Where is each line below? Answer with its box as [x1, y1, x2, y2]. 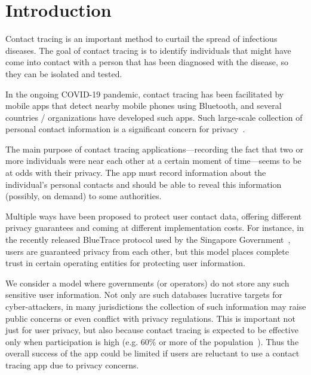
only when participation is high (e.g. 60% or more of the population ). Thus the [5, 335, 299, 347]
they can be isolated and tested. [5, 67, 122, 80]
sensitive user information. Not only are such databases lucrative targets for [5, 288, 282, 301]
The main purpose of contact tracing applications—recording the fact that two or [5, 142, 303, 155]
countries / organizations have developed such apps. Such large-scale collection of [5, 111, 303, 123]
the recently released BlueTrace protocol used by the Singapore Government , [5, 233, 291, 246]
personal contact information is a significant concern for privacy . [5, 123, 245, 135]
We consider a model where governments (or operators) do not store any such [5, 276, 290, 289]
